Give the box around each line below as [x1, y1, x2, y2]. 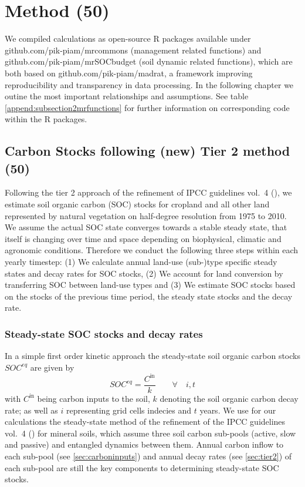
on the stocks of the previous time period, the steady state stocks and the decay [5, 290, 293, 302]
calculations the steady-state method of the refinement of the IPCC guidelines [5, 415, 286, 428]
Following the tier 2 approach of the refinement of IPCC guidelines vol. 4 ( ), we [5, 186, 292, 199]
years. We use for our [199, 404, 276, 416]
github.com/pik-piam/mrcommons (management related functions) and [5, 43, 262, 56]
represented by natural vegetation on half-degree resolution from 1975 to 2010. [5, 209, 287, 221]
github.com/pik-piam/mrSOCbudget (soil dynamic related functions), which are [5, 55, 293, 68]
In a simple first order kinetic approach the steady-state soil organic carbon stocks [5, 350, 300, 362]
